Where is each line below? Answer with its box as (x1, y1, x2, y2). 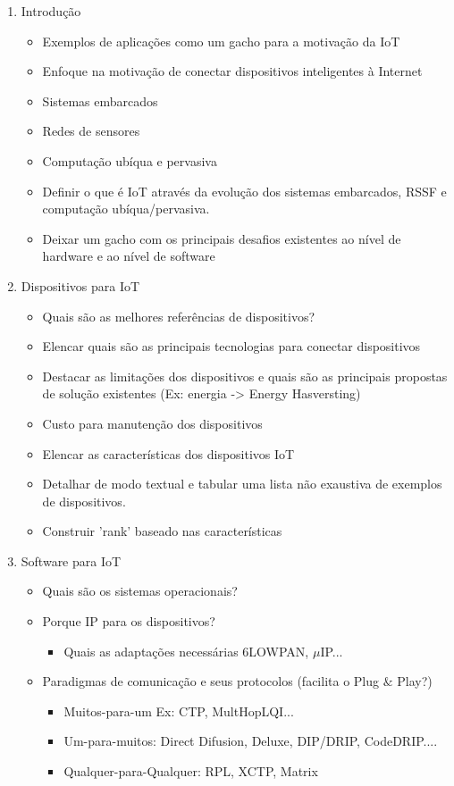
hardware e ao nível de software (42, 247, 215, 265)
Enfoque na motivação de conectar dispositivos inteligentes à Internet (42, 62, 423, 80)
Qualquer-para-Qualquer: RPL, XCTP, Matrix (63, 762, 318, 781)
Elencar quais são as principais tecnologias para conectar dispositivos (42, 337, 421, 355)
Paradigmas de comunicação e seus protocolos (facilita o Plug (42, 672, 380, 690)
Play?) (397, 672, 433, 690)
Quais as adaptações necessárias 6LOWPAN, (63, 641, 309, 660)
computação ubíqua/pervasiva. (42, 199, 210, 218)
